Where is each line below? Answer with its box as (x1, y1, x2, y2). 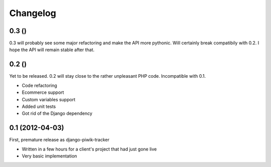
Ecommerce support (22, 89, 64, 95)
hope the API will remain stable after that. (9, 47, 95, 53)
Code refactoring (22, 82, 57, 88)
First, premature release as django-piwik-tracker (9, 137, 110, 143)
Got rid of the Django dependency (22, 110, 93, 116)
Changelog (9, 8, 56, 19)
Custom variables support (22, 96, 75, 102)
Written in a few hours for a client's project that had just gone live (22, 146, 157, 152)
